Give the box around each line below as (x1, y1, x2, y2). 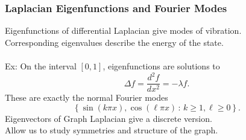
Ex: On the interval (5, 60, 77, 72)
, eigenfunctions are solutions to (102, 60, 220, 72)
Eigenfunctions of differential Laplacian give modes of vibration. (5, 24, 242, 37)
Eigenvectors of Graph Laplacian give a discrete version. (5, 112, 212, 124)
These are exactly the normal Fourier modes (5, 91, 168, 104)
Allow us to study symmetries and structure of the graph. (5, 124, 218, 136)
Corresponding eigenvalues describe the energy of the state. (5, 36, 224, 48)
